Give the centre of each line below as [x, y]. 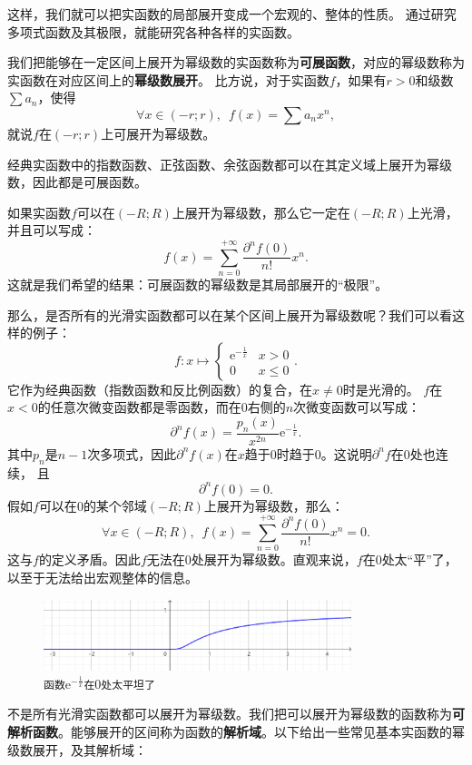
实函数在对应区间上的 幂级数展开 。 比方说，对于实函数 [168, 79]
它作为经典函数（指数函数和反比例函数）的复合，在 [160, 389]
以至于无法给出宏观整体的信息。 [103, 578]
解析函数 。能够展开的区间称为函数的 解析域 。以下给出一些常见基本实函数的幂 [236, 731]
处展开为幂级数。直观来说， [274, 559]
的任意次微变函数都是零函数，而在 [139, 407]
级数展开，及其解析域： [77, 749]
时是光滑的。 [381, 389]
